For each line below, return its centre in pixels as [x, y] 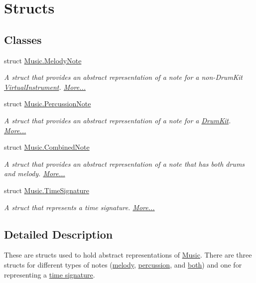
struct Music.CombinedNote [47, 147]
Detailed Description [59, 234]
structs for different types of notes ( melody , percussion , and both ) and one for [123, 264]
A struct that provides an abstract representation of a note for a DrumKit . [118, 120]
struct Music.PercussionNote [48, 104]
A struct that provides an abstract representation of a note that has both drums [125, 163]
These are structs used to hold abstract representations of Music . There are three [128, 255]
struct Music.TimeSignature [47, 190]
